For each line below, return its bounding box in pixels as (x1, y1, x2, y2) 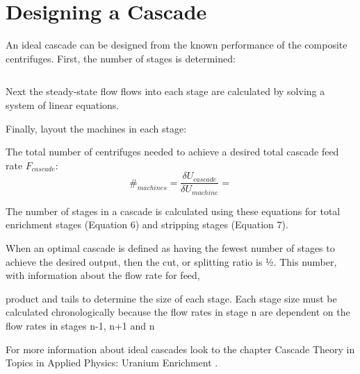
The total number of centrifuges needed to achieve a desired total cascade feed (6, 144, 339, 159)
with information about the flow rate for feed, (6, 268, 200, 282)
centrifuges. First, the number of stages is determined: (6, 51, 236, 65)
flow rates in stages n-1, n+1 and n (6, 318, 155, 332)
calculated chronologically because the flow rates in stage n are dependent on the (6, 305, 350, 319)
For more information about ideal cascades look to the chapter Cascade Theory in (6, 341, 355, 356)
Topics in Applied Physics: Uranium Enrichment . (6, 355, 218, 370)
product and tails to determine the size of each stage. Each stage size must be (6, 291, 337, 305)
